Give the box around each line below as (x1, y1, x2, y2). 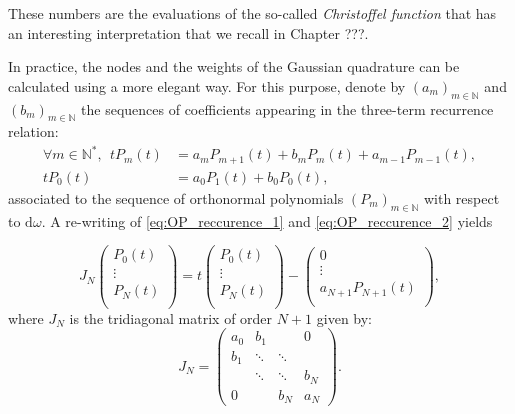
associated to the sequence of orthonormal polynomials (8, 187, 344, 208)
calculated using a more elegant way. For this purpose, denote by (8, 75, 406, 96)
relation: (8, 121, 59, 142)
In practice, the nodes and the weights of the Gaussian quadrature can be (8, 56, 460, 77)
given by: (316, 307, 373, 328)
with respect (423, 187, 500, 208)
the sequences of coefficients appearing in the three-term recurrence (81, 98, 494, 119)
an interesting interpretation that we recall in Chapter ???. (8, 22, 369, 43)
